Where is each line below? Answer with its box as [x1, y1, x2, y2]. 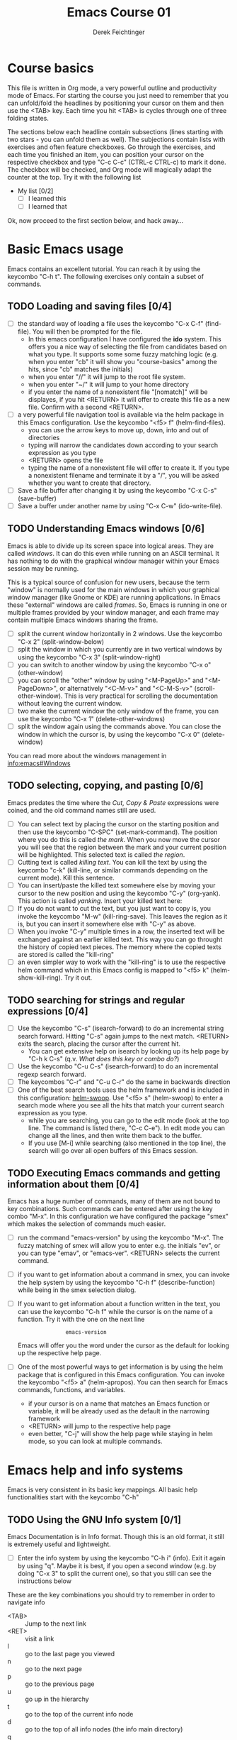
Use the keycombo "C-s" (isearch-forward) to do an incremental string [17, 1024, 224, 1032]
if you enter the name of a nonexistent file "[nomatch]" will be [28, 388, 208, 396]
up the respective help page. [17, 1349, 102, 1357]
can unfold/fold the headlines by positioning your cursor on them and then [7, 99, 224, 107]
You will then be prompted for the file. [32, 327, 143, 336]
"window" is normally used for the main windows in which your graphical [7, 585, 220, 593]
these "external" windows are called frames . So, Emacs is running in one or [7, 601, 228, 609]
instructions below [17, 1577, 72, 1585]
